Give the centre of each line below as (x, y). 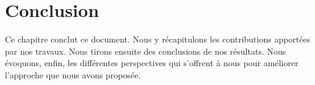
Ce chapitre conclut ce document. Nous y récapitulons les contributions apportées (158, 39)
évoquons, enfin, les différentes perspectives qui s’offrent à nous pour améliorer (152, 63)
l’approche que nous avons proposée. (73, 74)
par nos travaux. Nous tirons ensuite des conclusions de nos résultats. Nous (146, 51)
